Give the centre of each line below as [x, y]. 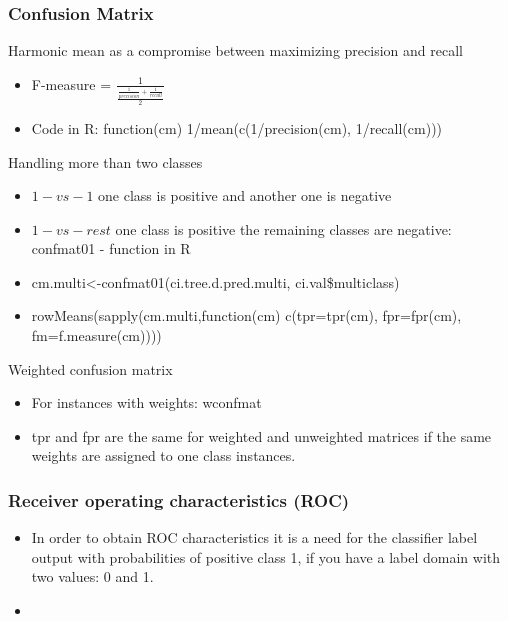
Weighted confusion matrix [90, 368]
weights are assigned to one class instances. [163, 455]
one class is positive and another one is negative [245, 195]
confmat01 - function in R [111, 248]
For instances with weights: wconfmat [146, 402]
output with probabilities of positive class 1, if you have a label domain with [266, 556]
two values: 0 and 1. [92, 576]
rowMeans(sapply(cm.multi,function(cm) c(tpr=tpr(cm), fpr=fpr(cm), [246, 315]
